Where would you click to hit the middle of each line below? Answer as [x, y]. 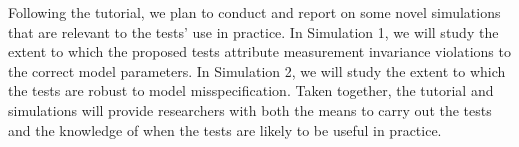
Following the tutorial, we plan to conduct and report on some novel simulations [254, 12]
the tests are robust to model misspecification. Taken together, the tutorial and [251, 90]
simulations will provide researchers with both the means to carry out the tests [250, 109]
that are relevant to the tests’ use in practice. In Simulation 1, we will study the [253, 31]
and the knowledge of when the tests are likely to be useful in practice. [225, 129]
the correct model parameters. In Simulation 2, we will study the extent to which [257, 70]
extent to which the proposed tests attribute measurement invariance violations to [259, 51]
